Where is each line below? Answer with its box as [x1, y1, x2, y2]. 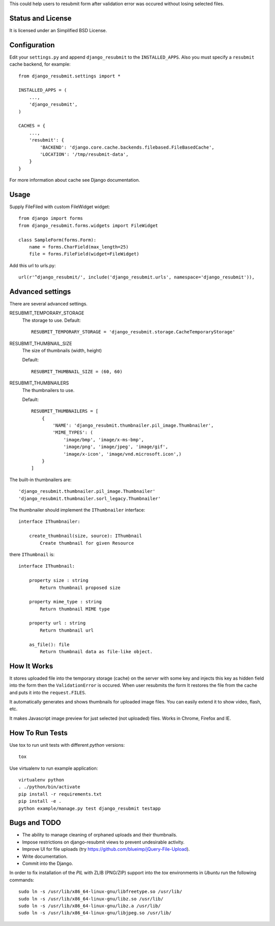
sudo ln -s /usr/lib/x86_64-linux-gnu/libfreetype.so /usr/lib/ [18, 889, 183, 894]
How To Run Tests [9, 728, 68, 737]
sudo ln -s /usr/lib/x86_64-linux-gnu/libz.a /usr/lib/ [18, 903, 161, 909]
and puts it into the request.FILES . [9, 689, 87, 695]
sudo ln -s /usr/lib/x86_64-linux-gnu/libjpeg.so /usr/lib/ [18, 910, 172, 916]
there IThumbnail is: [9, 551, 55, 557]
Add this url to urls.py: [9, 262, 56, 268]
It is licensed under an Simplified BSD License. [9, 27, 107, 33]
